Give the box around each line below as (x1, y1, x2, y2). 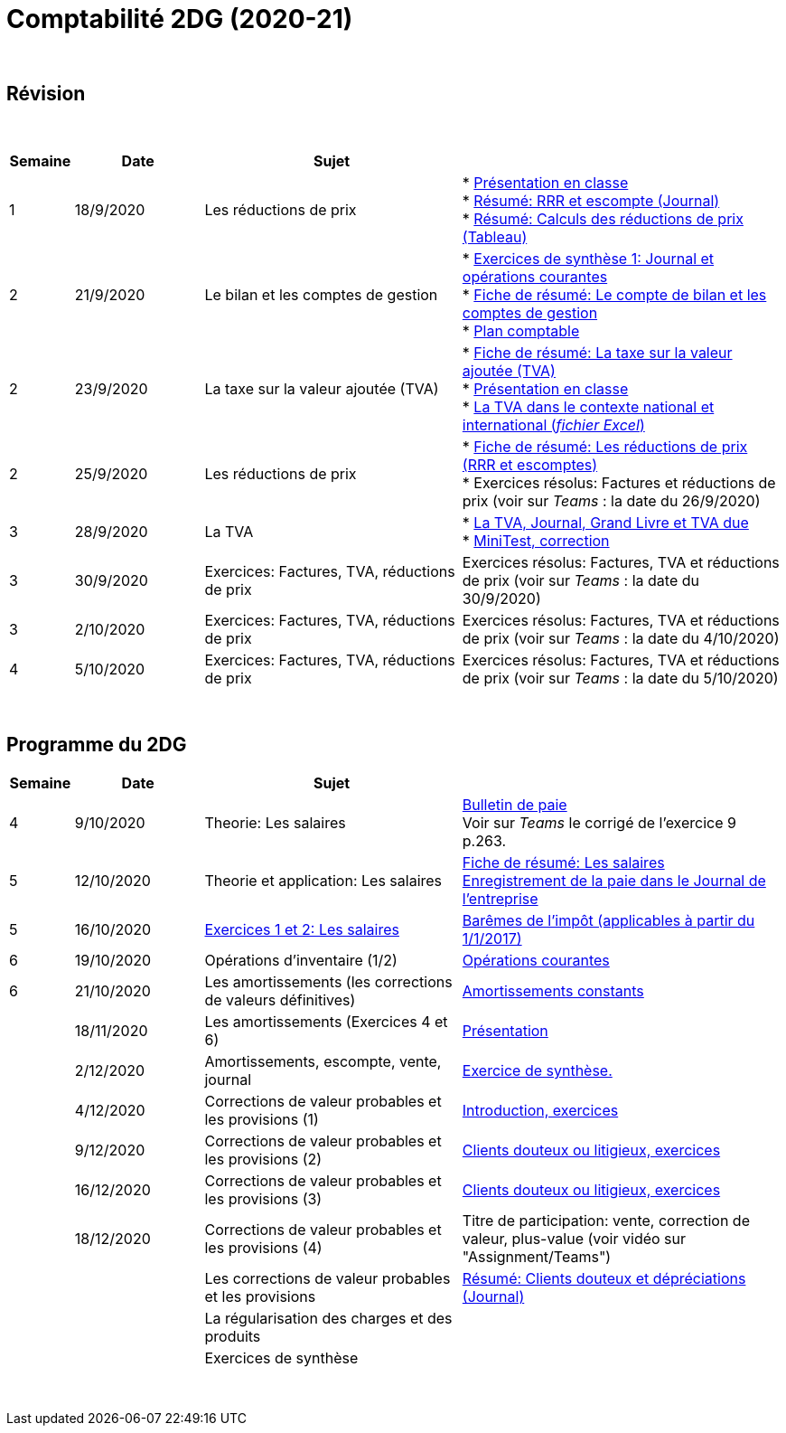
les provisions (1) (204, 1110, 319, 1129)
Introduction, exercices (462, 1101, 619, 1120)
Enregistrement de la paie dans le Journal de (462, 872, 766, 891)
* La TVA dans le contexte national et (462, 397, 715, 416)
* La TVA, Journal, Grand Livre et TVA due (462, 513, 749, 532)
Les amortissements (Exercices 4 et (204, 1013, 448, 1032)
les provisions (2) (204, 1150, 323, 1169)
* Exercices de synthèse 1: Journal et (462, 249, 715, 268)
